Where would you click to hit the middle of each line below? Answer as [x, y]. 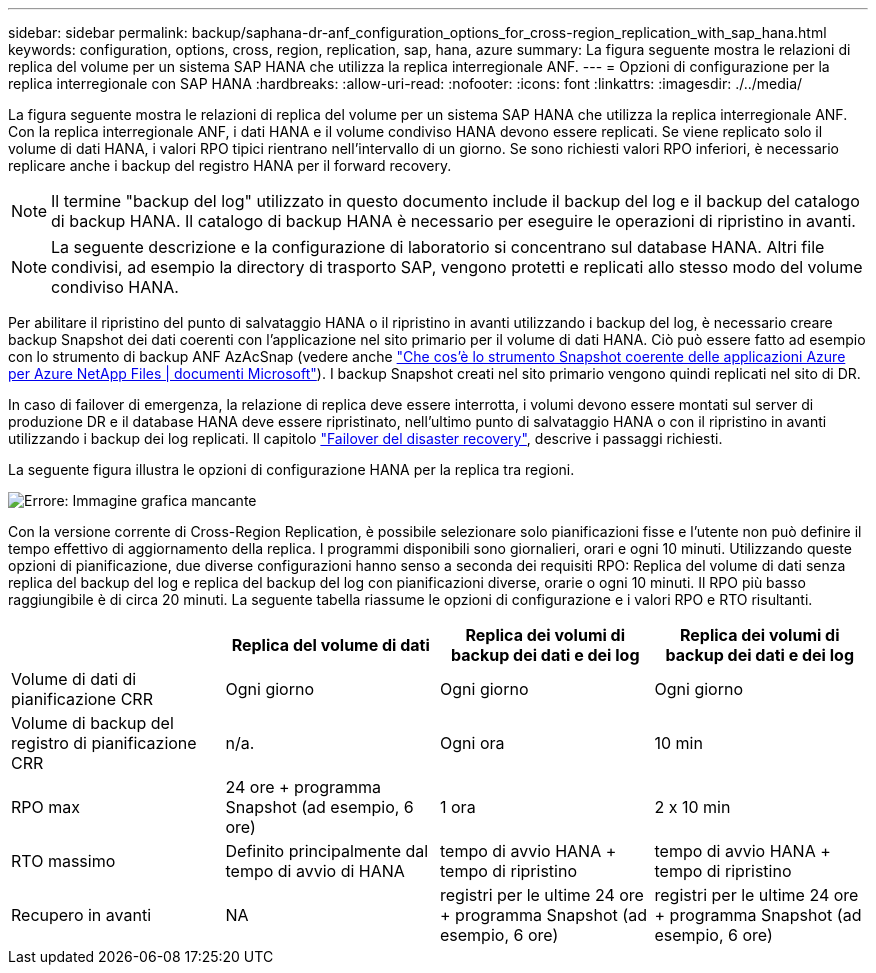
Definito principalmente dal [327, 851]
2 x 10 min [692, 807]
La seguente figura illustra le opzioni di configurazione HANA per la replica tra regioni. [291, 469]
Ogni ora [472, 743]
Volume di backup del [92, 723]
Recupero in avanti [81, 915]
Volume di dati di [74, 679]
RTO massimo [63, 861]
